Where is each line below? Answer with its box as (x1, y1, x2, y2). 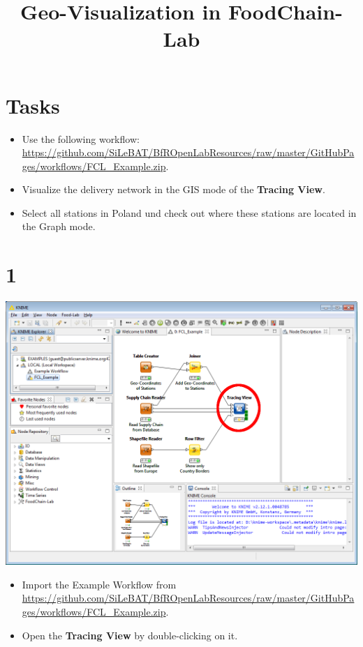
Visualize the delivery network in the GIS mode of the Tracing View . (22, 182, 325, 197)
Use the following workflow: (22, 131, 140, 146)
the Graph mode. (22, 219, 96, 234)
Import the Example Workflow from (22, 577, 177, 591)
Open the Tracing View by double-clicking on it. (22, 627, 238, 642)
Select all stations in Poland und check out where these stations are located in (22, 205, 357, 220)
